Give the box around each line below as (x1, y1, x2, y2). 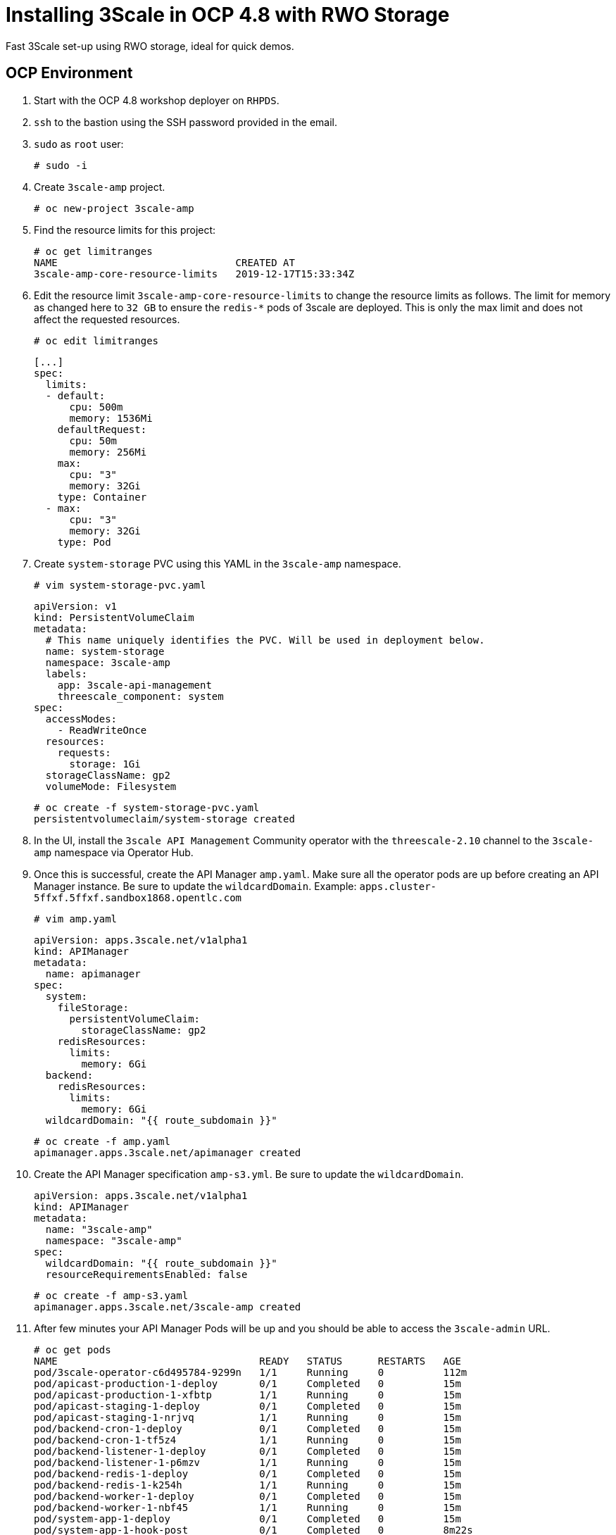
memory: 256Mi (69, 446, 147, 458)
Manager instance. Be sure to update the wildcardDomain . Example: (34, 879, 357, 892)
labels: (45, 668, 87, 679)
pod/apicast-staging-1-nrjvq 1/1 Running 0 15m (34, 1411, 461, 1423)
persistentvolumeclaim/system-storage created (34, 813, 295, 825)
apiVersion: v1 (34, 600, 118, 612)
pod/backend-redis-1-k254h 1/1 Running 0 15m (34, 1479, 461, 1491)
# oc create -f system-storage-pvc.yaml (34, 801, 260, 813)
